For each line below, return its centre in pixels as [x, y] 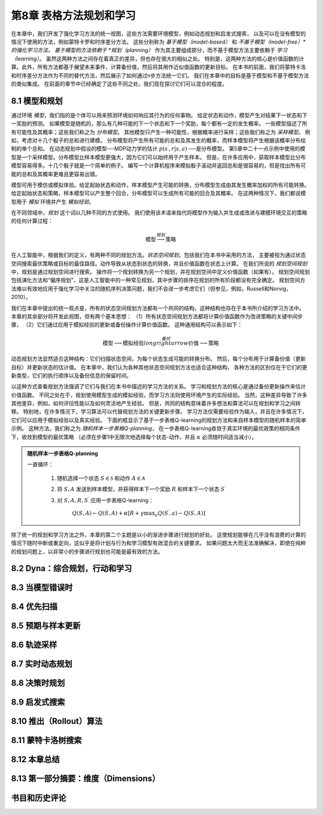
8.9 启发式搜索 [38, 702]
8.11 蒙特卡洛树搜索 [46, 740]
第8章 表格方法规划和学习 [73, 16]
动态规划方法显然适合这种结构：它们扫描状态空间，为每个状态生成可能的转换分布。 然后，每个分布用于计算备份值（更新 [159, 359]
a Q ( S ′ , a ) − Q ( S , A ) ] [180, 513]
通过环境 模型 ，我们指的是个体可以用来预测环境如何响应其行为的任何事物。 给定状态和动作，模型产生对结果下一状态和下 [159, 115]
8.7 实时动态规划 [42, 664]
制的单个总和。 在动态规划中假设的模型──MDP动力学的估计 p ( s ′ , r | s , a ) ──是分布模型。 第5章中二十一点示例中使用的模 [158, 148]
